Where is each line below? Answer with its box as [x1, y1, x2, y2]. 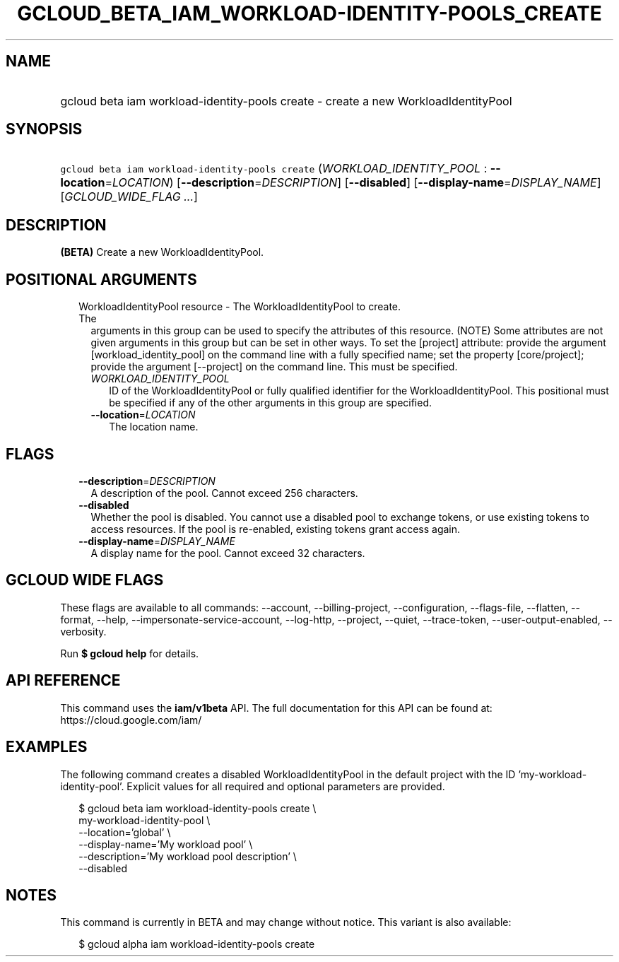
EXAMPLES [6, 738, 88, 756]
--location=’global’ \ [78, 826, 171, 838]
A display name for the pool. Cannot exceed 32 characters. [90, 546, 365, 559]
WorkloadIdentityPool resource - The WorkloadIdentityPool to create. [78, 300, 401, 313]
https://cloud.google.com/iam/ [60, 713, 202, 726]
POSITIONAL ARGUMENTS [6, 270, 197, 288]
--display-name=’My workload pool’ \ [78, 838, 253, 850]
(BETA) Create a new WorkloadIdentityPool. [60, 246, 264, 259]
